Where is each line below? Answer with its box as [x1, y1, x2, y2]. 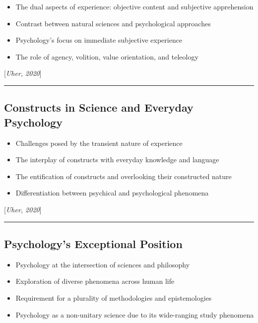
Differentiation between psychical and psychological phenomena [15, 188, 209, 198]
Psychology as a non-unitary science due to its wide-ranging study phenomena [15, 309, 254, 320]
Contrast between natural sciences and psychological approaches [15, 18, 211, 28]
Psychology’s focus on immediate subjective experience [15, 35, 183, 45]
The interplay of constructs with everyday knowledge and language [15, 154, 219, 165]
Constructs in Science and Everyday [4, 100, 193, 115]
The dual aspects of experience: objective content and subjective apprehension [15, 1, 254, 11]
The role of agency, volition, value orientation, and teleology [15, 51, 198, 62]
